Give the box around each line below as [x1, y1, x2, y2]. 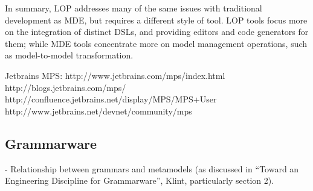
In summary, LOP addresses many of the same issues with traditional [5, 2, 262, 14]
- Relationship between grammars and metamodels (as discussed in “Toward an [5, 162, 299, 175]
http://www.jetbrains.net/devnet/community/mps [5, 104, 192, 117]
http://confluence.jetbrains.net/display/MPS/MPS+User [5, 93, 217, 105]
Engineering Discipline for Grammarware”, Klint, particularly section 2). [5, 174, 274, 187]
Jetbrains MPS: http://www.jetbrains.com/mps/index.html [5, 69, 225, 81]
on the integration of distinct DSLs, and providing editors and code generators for [5, 25, 309, 38]
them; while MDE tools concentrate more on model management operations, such [5, 37, 308, 49]
